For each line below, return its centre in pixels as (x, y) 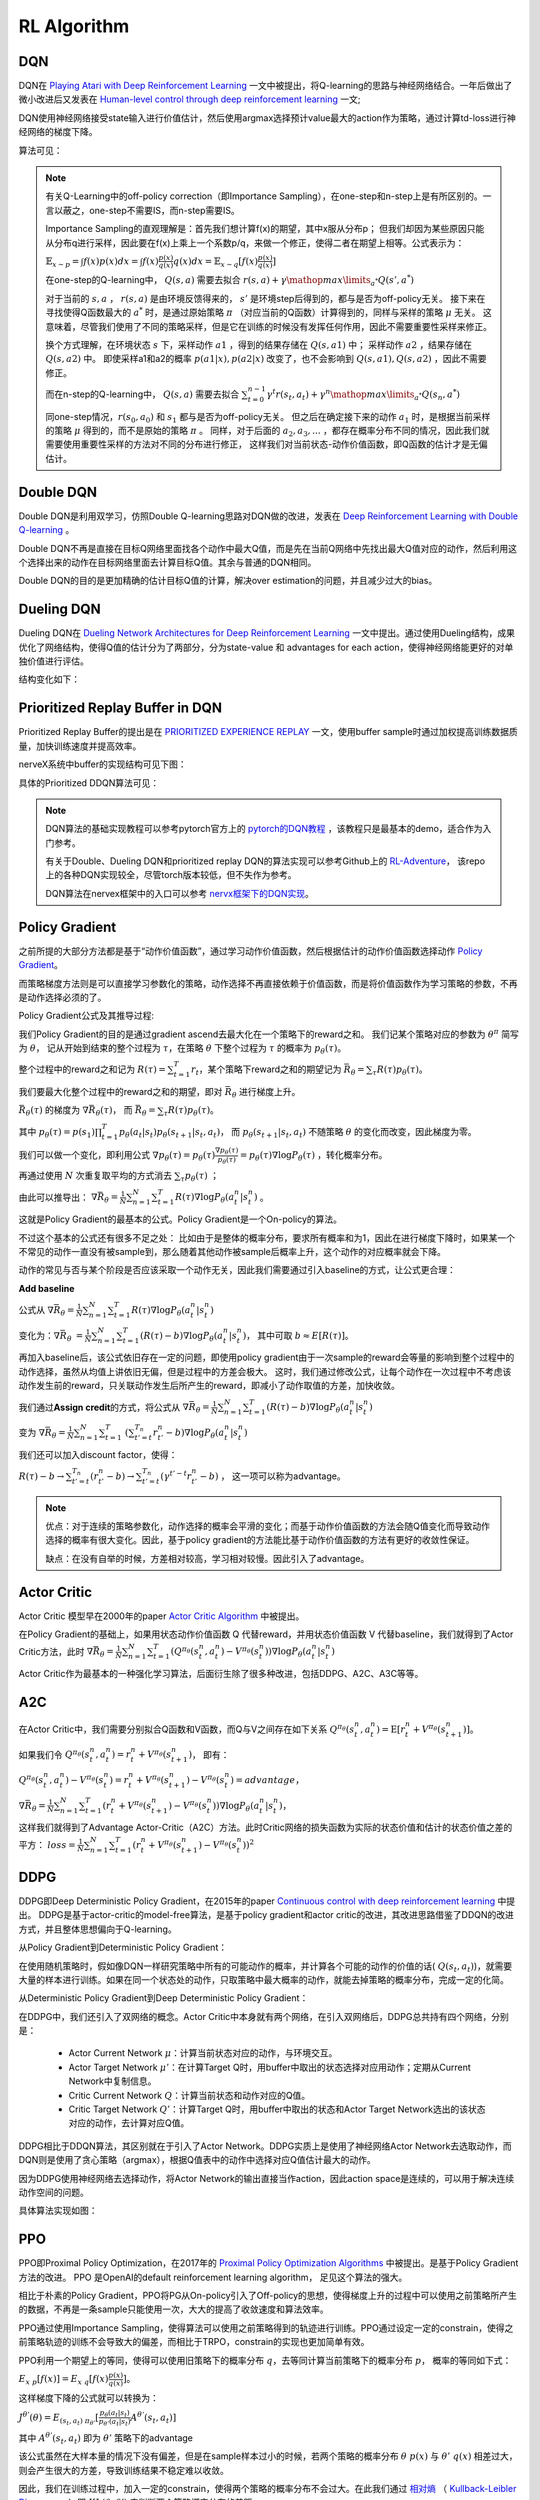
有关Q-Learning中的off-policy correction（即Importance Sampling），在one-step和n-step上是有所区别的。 (264, 196)
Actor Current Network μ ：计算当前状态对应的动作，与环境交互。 (203, 2053)
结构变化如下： (49, 679)
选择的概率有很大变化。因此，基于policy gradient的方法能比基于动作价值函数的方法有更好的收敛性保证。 (260, 1540)
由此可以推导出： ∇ (58, 1197)
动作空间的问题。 (53, 2192)
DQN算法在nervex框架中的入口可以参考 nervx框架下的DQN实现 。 (180, 893)
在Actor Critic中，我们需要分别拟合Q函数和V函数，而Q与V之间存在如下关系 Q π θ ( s (186, 1728)
